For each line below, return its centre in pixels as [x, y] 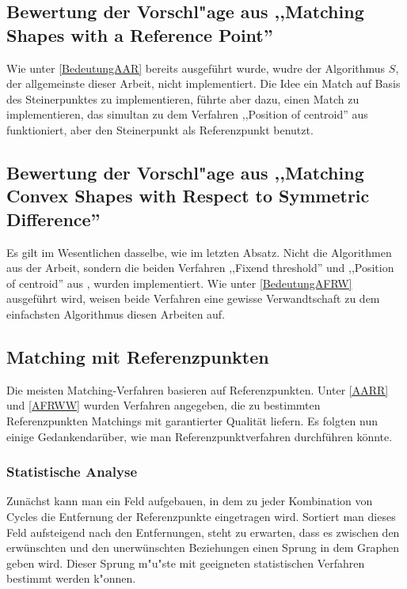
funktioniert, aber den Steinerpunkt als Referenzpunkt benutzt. [160, 129]
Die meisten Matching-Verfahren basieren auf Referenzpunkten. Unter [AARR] [198, 389]
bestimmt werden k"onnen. [71, 578]
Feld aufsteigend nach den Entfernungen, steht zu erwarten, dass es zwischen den [203, 532]
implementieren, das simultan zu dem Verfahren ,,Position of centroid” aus [187, 114]
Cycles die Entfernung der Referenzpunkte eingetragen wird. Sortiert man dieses [201, 516]
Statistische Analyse [72, 472]
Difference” [53, 219]
